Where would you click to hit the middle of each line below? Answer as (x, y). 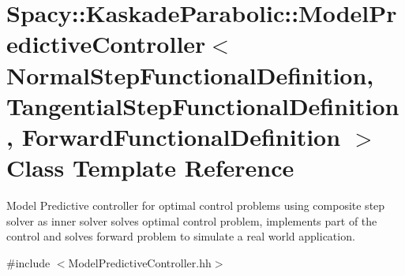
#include (28, 262)
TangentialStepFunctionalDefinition (203, 105)
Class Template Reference (150, 168)
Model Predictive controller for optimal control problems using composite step (196, 205)
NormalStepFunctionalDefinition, (190, 75)
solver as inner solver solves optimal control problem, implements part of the (192, 220)
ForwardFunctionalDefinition (181, 136)
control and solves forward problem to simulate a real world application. (181, 236)
